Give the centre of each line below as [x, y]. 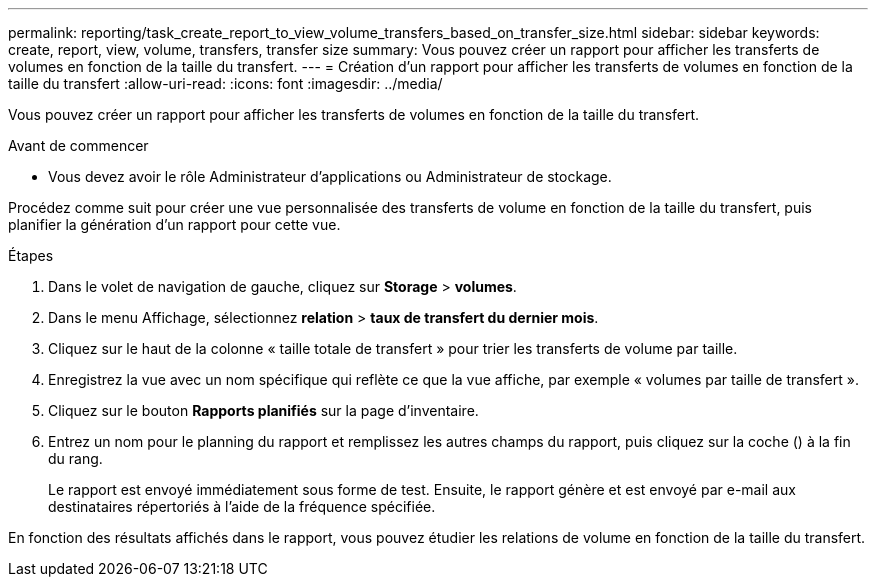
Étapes [31, 255]
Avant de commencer [78, 145]
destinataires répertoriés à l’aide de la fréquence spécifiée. [242, 506]
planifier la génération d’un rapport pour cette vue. [174, 224]
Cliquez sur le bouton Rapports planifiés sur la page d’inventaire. [263, 410]
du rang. [75, 458]
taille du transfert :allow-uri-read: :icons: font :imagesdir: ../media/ [225, 83]
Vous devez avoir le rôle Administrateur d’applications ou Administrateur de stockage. [330, 176]
